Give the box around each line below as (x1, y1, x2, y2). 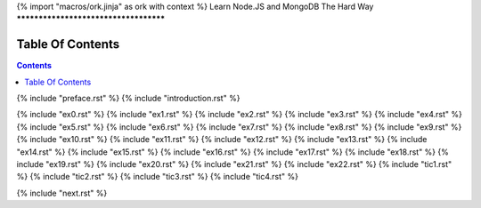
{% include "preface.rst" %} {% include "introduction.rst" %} (16, 93, 240, 104)
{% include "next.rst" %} (16, 188, 108, 198)
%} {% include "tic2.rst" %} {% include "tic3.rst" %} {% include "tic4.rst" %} (16, 172, 298, 182)
